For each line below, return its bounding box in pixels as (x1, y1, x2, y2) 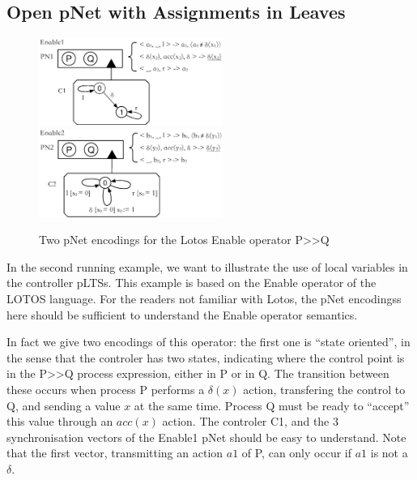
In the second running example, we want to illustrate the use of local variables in (6, 258, 408, 275)
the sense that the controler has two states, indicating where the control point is (6, 349, 405, 366)
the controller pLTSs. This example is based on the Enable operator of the (6, 274, 377, 291)
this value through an (6, 413, 113, 430)
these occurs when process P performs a (6, 381, 205, 398)
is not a (370, 444, 408, 461)
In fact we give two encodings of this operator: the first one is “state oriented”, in (6, 333, 411, 350)
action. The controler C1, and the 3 (162, 413, 338, 430)
